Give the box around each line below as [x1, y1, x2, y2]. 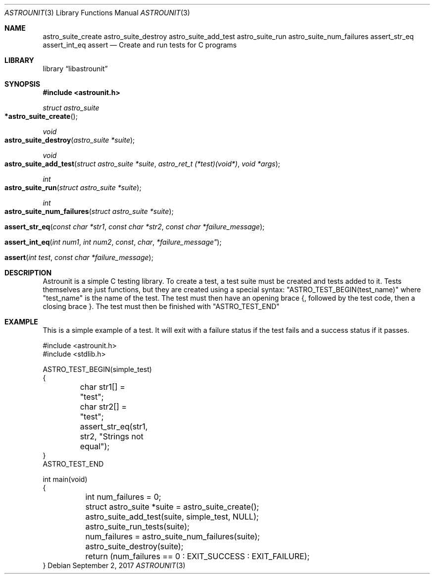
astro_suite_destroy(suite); [85, 541, 184, 551]
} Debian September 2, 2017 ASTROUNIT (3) [43, 561, 186, 570]
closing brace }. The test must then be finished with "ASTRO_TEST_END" [43, 302, 280, 311]
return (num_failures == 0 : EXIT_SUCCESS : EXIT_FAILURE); [85, 551, 310, 561]
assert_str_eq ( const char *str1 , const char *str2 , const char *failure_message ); [4, 222, 265, 231]
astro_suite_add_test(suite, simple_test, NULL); [85, 512, 259, 522]
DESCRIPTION [4, 268, 52, 277]
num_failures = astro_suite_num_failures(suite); [85, 531, 260, 541]
